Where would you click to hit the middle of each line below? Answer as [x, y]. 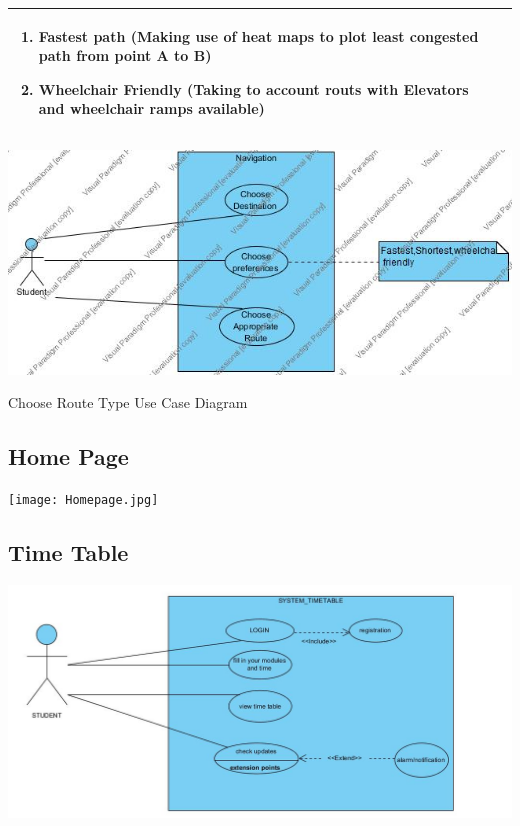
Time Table [68, 552]
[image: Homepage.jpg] [83, 500]
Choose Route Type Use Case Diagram [128, 402]
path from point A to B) [125, 55]
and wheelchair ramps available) [151, 108]
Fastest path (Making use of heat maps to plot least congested [258, 35]
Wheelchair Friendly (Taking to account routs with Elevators [253, 88]
